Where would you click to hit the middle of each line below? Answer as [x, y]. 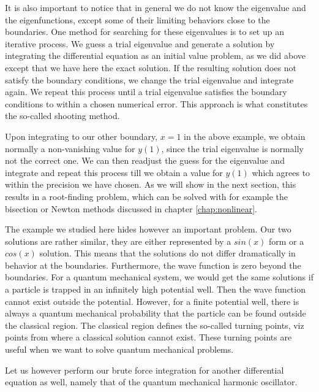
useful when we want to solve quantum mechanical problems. [119, 349]
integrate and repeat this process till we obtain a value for [114, 172]
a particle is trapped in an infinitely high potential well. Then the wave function [155, 289]
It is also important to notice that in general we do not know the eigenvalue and [156, 7]
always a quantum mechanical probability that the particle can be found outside [156, 313]
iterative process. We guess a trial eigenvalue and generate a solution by [140, 43]
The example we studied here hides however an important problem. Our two [148, 229]
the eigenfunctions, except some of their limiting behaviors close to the [137, 19]
